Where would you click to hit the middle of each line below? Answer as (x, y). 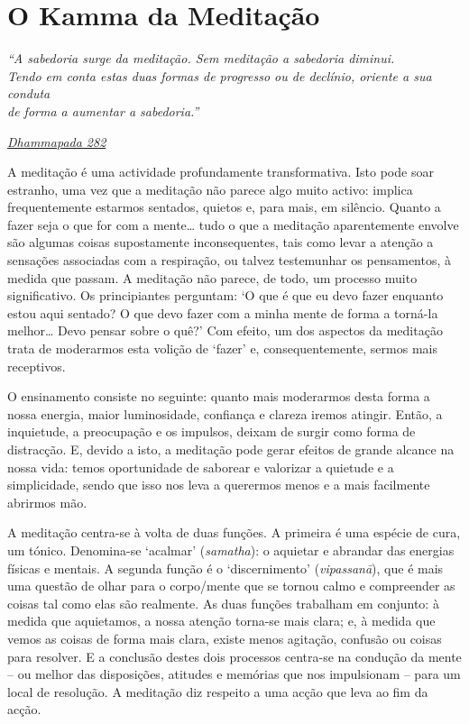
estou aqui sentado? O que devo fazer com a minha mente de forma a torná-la (223, 312)
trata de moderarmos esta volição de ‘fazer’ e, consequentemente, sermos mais (222, 348)
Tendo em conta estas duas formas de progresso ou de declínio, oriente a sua (220, 75)
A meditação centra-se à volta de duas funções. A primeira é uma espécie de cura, (234, 532)
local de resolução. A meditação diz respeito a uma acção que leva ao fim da (218, 691)
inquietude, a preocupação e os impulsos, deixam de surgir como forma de (212, 431)
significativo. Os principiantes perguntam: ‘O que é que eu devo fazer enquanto (225, 295)
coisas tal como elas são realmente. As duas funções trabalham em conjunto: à (223, 603)
